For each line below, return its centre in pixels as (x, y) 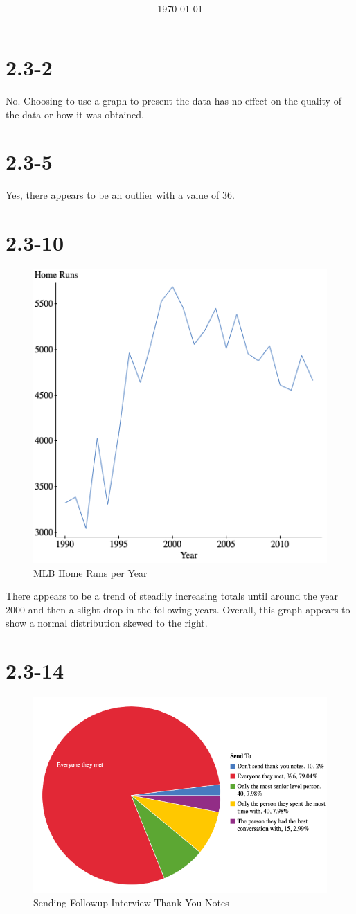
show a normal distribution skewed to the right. (107, 623)
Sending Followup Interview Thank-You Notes (131, 903)
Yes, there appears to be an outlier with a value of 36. (120, 195)
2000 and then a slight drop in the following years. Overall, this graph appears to (178, 609)
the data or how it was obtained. (75, 114)
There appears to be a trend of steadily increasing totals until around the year (172, 596)
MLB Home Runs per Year (90, 572)
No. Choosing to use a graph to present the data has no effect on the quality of (173, 101)
